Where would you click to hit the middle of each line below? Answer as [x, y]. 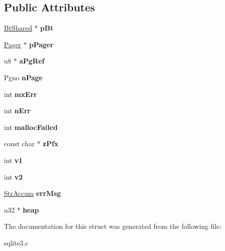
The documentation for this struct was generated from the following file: [113, 226]
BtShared [18, 28]
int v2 [13, 176]
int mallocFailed [31, 127]
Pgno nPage [23, 77]
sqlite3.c [16, 242]
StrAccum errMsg [32, 193]
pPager [41, 44]
